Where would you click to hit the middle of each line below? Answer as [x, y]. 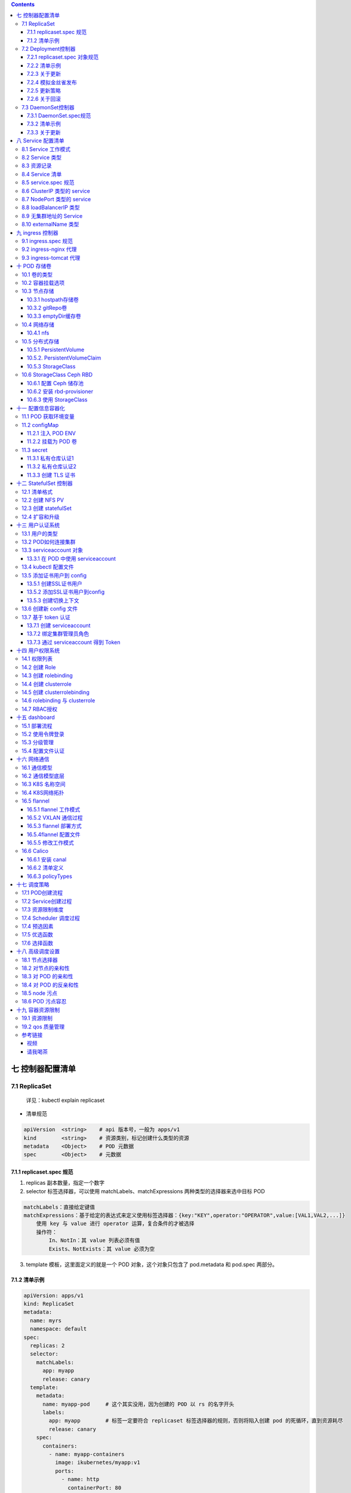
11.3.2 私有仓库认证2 [52, 466]
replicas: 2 [47, 1345]
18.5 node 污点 [40, 993]
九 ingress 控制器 [38, 232]
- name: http [80, 1479]
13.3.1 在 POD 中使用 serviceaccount [72, 558]
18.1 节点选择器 [40, 960]
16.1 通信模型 [37, 767]
